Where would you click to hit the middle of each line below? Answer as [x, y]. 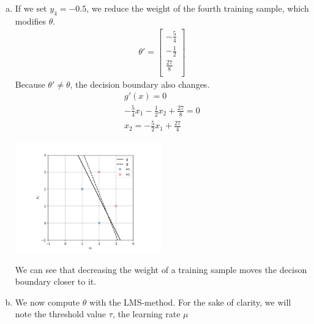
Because [30, 84]
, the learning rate [146, 314]
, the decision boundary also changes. [140, 84]
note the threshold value [61, 314]
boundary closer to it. [56, 281]
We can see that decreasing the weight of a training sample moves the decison [161, 269]
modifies [31, 21]
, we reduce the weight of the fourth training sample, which [198, 8]
